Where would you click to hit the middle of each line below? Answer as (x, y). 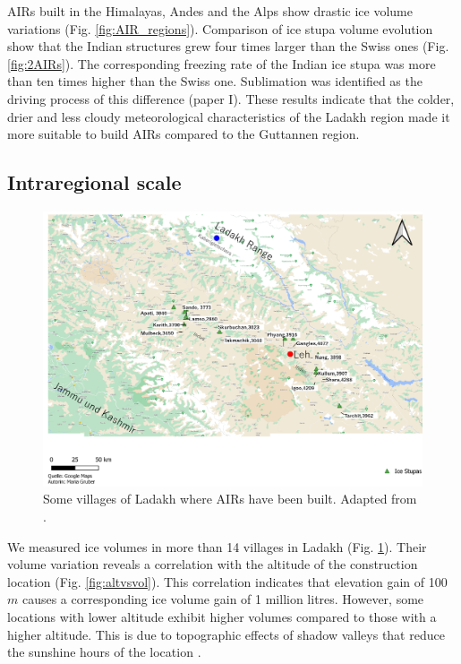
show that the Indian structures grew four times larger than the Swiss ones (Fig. (228, 46)
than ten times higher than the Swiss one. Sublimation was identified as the (215, 81)
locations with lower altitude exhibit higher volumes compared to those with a (222, 616)
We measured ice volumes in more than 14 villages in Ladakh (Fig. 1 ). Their (217, 546)
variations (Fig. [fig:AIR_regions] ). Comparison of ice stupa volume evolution (220, 28)
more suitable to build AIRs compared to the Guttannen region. (184, 134)
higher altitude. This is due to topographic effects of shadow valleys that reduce (226, 634)
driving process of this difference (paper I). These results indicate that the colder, (231, 98)
